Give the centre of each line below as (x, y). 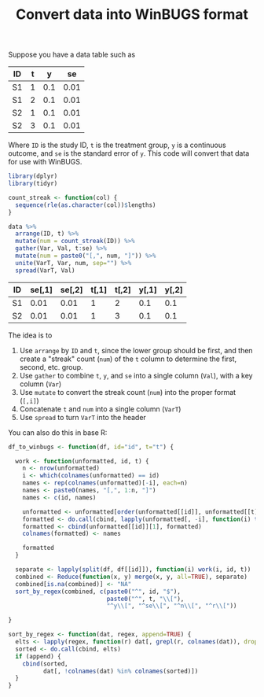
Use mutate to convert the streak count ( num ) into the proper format (128, 392)
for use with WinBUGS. (45, 162)
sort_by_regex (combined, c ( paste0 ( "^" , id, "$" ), (98, 592)
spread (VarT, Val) (46, 270)
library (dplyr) (33, 176)
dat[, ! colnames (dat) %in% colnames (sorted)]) (121, 671)
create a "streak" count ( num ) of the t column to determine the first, (128, 359)
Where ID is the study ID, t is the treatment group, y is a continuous (117, 145)
